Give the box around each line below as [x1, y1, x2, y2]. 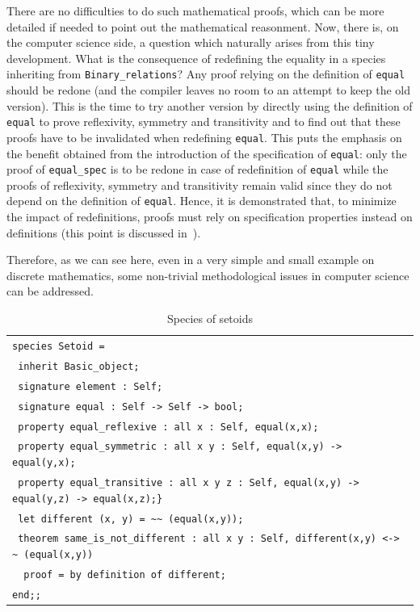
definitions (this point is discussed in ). [6, 224, 201, 241]
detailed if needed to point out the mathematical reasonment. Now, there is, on [6, 18, 399, 35]
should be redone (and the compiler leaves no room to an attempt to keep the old [6, 82, 410, 99]
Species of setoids [167, 310, 253, 327]
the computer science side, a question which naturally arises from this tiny [6, 34, 375, 51]
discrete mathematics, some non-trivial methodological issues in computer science [6, 266, 409, 283]
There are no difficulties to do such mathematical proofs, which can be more [6, 2, 384, 19]
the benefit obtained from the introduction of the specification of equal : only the [6, 145, 407, 161]
